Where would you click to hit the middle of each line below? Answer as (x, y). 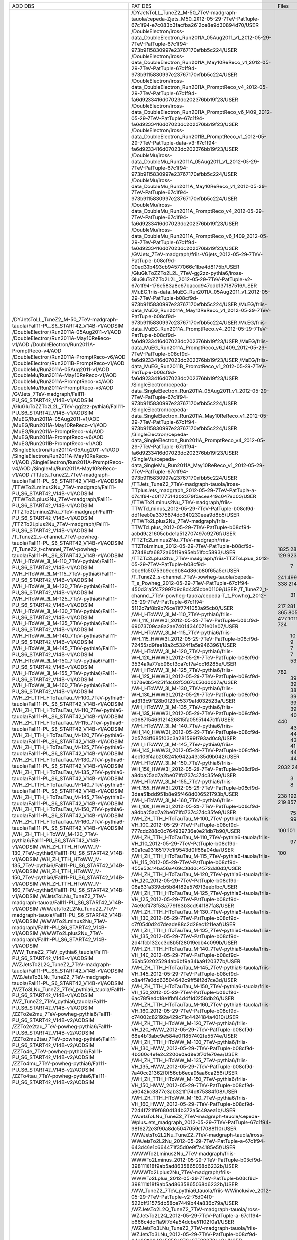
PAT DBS (142, 6)
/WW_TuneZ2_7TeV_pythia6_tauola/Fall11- (61, 952)
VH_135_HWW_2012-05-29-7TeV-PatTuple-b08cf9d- (193, 1067)
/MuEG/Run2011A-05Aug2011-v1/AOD (56, 419)
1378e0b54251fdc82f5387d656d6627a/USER (184, 682)
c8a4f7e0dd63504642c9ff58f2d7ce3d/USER (184, 980)
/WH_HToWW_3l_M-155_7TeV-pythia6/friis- (182, 781)
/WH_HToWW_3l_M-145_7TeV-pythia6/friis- (182, 744)
